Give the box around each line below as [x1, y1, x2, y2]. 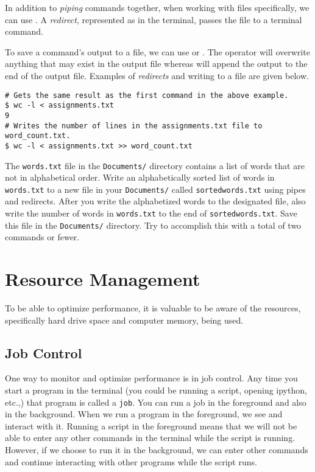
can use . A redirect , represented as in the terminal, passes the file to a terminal [5, 13, 302, 26]
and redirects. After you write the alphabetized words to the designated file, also [5, 195, 306, 207]
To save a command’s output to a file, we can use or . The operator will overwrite [5, 45, 310, 58]
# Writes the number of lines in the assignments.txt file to [5, 121, 263, 130]
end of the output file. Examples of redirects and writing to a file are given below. [5, 69, 309, 82]
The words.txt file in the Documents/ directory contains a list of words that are [5, 159, 305, 172]
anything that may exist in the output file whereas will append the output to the [5, 57, 308, 70]
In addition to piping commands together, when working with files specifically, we [5, 1, 310, 13]
